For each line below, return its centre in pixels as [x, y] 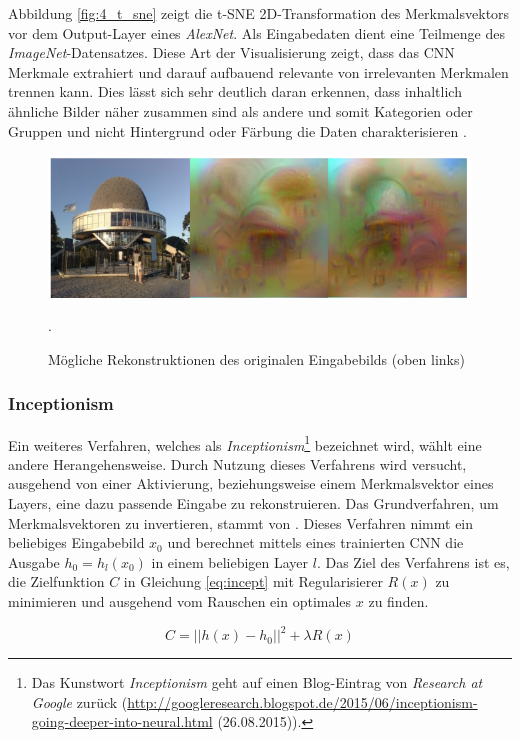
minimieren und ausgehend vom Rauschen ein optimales [180, 600]
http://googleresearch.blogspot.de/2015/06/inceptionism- [302, 701]
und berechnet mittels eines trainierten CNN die [315, 542]
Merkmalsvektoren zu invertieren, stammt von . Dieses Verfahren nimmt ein [241, 522]
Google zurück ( [79, 701]
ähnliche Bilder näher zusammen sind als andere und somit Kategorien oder [240, 110]
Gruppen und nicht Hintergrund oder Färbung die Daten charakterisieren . [237, 130]
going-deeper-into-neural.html [122, 721]
